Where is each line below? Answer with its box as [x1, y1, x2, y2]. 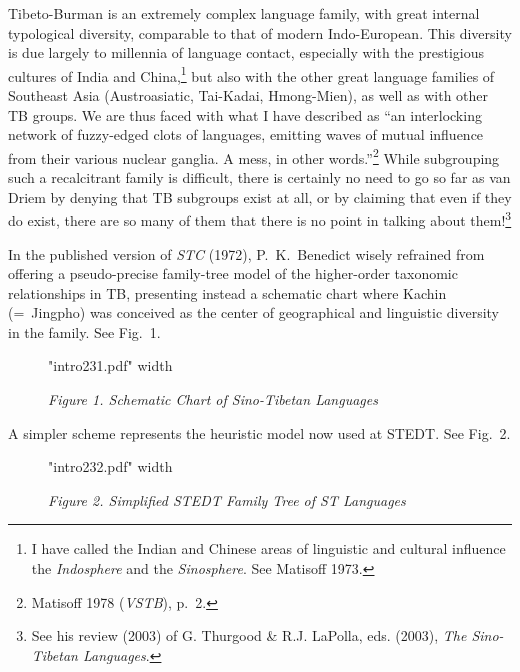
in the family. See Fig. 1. [8, 321, 161, 342]
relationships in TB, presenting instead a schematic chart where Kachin [8, 282, 447, 303]
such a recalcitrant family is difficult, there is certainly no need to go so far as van [8, 167, 511, 188]
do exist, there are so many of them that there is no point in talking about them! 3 [8, 207, 512, 230]
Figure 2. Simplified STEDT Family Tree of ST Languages [48, 489, 406, 510]
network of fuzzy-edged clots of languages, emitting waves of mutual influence [8, 124, 484, 145]
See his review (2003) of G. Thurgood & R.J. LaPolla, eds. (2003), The [31, 625, 467, 646]
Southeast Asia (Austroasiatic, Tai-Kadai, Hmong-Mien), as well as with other [8, 85, 489, 106]
